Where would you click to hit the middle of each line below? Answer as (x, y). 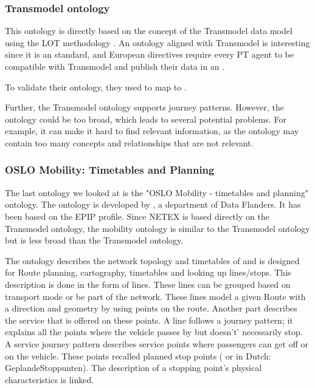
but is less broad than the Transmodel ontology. (94, 240)
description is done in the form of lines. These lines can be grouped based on (148, 284)
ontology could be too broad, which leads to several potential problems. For (146, 119)
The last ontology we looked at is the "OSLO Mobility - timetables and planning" (157, 192)
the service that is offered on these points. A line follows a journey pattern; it (149, 320)
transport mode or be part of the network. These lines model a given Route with (155, 296)
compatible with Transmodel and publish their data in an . (115, 66)
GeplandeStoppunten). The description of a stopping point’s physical (133, 368)
